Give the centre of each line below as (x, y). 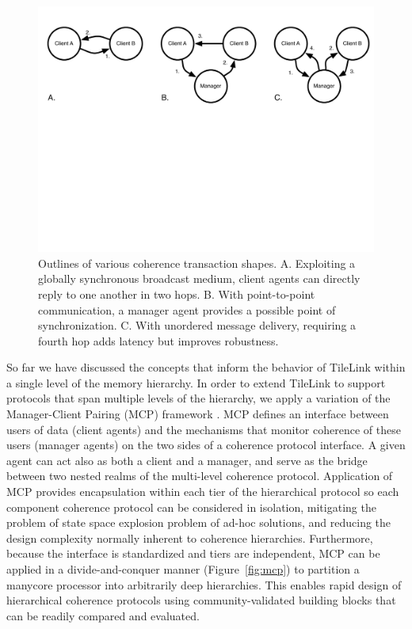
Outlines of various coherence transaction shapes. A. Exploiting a (197, 263)
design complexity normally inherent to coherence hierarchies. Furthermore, (190, 538)
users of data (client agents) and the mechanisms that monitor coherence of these (204, 429)
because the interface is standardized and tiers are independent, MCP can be (193, 553)
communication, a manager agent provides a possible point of (187, 309)
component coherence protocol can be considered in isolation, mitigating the (191, 507)
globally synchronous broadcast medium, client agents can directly (199, 278)
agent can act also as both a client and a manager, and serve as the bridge (187, 460)
